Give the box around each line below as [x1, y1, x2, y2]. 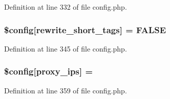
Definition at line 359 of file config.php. [4, 85, 127, 95]
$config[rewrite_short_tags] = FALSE [4, 23, 166, 36]
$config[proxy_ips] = [4, 65, 93, 78]
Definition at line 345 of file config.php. [4, 43, 127, 54]
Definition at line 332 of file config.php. [4, 2, 127, 12]
